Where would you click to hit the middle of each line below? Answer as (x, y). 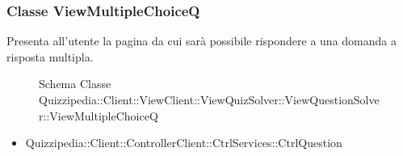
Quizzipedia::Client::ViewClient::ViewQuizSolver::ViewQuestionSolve (209, 99)
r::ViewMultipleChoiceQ (99, 115)
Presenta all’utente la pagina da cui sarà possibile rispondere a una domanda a (201, 41)
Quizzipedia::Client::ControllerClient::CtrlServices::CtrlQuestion (184, 143)
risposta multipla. (50, 56)
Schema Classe (75, 84)
